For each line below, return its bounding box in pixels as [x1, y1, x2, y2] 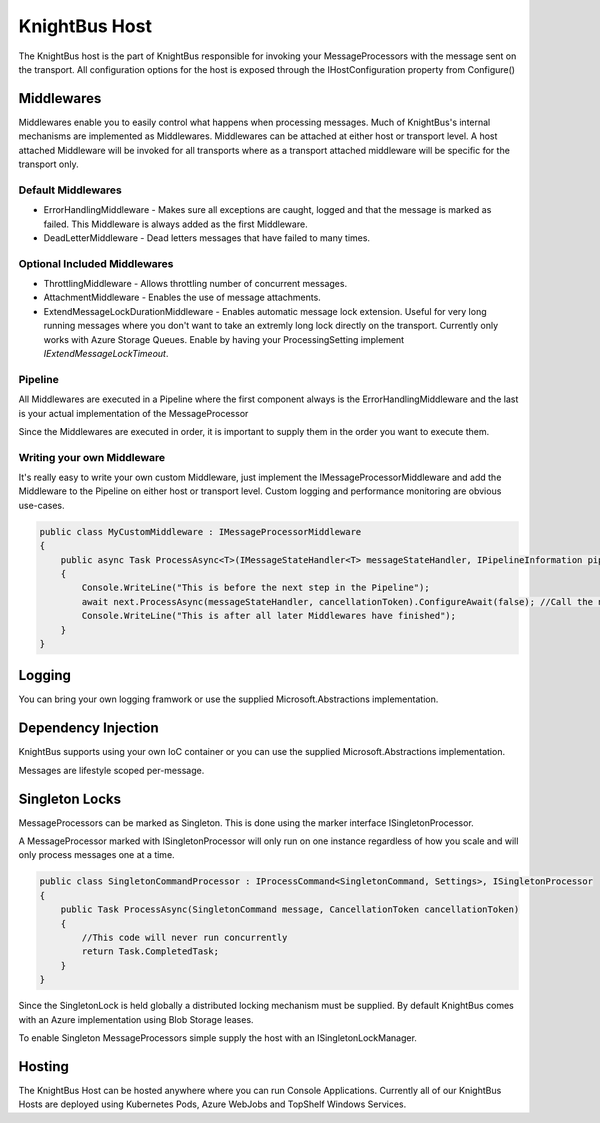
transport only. [18, 158, 79, 170]
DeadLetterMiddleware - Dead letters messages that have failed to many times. [43, 231, 370, 244]
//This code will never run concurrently [81, 932, 288, 944]
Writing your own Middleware [18, 450, 166, 464]
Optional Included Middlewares [18, 256, 174, 270]
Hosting [18, 1058, 70, 1075]
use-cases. [18, 499, 65, 511]
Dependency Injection [18, 720, 159, 737]
